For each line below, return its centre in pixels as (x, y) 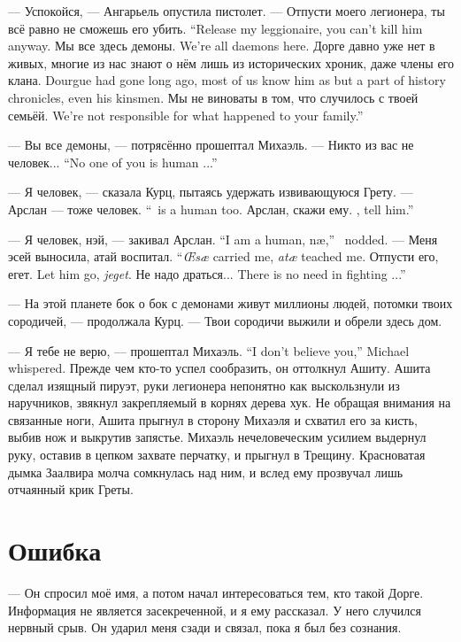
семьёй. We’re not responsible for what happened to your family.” (186, 115)
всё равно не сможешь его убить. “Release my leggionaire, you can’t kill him (215, 28)
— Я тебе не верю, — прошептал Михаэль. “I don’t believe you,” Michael (209, 350)
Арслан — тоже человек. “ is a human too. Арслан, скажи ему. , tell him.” (211, 209)
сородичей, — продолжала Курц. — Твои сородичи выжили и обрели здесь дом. (225, 320)
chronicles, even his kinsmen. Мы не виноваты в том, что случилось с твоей (213, 97)
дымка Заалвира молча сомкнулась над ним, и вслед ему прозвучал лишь (206, 472)
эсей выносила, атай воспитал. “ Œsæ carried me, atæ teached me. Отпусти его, (223, 256)
